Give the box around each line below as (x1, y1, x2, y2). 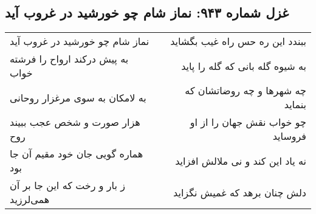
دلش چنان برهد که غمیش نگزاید (173, 185, 306, 199)
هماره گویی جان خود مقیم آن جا (10, 147, 143, 161)
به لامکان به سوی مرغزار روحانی (10, 90, 146, 105)
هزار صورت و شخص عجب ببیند (10, 115, 140, 129)
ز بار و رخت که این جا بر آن (10, 178, 125, 193)
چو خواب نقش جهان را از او (190, 115, 306, 129)
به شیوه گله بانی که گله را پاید (181, 58, 306, 73)
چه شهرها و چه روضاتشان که (185, 83, 306, 98)
